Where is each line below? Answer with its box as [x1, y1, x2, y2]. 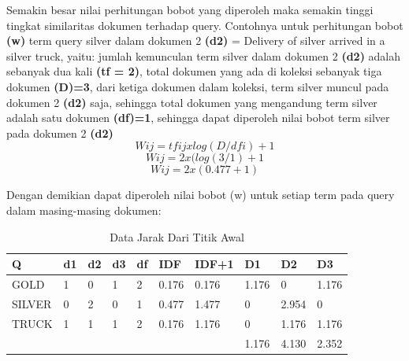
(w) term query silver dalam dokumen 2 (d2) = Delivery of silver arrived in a [6, 32, 385, 49]
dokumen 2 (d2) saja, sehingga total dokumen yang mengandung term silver [6, 94, 377, 110]
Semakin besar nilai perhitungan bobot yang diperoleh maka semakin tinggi [6, 2, 374, 17]
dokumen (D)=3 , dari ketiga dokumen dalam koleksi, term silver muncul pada [6, 78, 389, 94]
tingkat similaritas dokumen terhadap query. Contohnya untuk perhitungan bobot [6, 17, 403, 33]
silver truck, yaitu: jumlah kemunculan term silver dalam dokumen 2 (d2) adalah [6, 47, 401, 64]
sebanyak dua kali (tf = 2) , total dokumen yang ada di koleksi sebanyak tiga [6, 63, 382, 79]
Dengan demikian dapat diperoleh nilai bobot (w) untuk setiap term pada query [6, 186, 395, 203]
